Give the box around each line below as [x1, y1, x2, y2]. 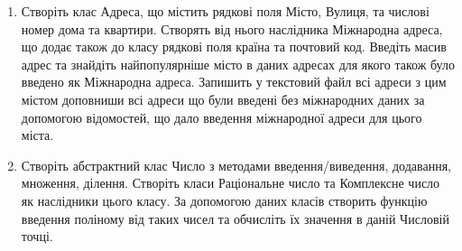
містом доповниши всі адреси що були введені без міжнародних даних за [21, 89, 425, 108]
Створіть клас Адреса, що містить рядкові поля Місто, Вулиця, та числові [21, 2, 430, 20]
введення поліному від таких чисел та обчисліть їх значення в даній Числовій [21, 209, 449, 228]
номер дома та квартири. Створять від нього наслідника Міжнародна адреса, [21, 19, 443, 38]
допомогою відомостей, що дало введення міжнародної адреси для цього [21, 107, 422, 126]
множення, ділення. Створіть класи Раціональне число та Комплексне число [21, 173, 440, 192]
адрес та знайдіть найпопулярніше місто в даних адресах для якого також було [21, 54, 455, 73]
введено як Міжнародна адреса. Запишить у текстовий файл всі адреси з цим [21, 72, 447, 91]
